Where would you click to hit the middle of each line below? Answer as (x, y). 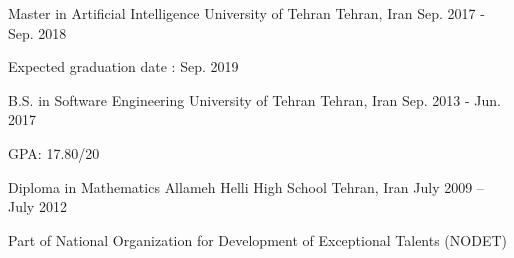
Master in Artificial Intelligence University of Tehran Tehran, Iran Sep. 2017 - (246, 13)
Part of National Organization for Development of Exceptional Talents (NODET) (257, 239)
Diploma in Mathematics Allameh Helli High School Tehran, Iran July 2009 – (246, 186)
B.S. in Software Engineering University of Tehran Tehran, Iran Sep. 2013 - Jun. (254, 99)
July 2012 (37, 206)
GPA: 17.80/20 (54, 152)
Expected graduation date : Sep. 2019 (123, 66)
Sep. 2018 (37, 32)
